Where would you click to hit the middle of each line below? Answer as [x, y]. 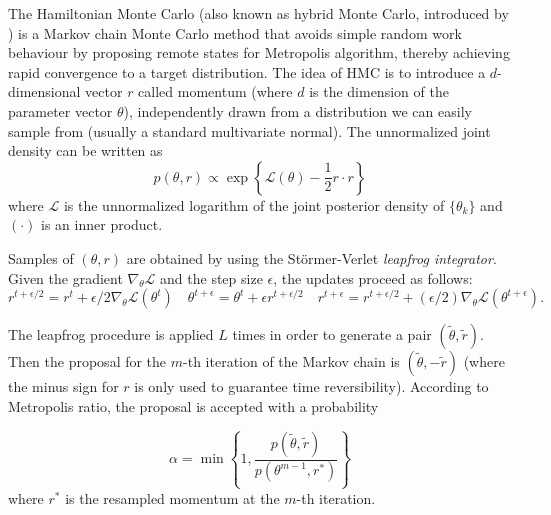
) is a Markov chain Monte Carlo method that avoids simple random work [235, 32]
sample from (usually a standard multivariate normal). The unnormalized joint [249, 130]
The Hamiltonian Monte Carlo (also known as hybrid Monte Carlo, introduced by [258, 13]
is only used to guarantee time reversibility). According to [311, 386]
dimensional [44, 91]
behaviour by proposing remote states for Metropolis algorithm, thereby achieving [259, 52]
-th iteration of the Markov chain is [291, 361]
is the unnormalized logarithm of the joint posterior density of [254, 204]
